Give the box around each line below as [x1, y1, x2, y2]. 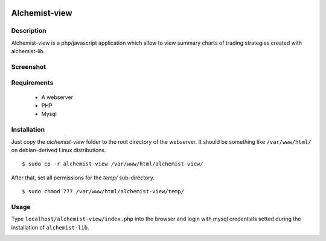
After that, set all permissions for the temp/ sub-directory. [11, 174, 155, 181]
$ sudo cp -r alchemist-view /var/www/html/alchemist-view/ [22, 161, 203, 167]
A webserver [41, 94, 74, 101]
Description [11, 27, 46, 35]
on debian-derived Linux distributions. [11, 146, 106, 153]
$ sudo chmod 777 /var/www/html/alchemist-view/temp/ [22, 188, 184, 195]
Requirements [11, 79, 54, 87]
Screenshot [11, 62, 46, 71]
